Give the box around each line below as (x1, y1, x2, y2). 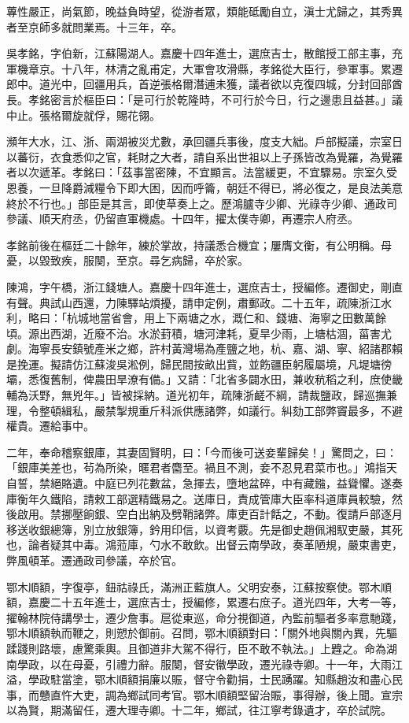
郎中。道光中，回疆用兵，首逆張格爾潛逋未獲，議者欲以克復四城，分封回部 (6, 76, 392, 92)
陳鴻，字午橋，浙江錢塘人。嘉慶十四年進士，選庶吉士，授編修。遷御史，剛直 (6, 278, 403, 295)
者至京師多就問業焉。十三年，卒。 (6, 18, 182, 35)
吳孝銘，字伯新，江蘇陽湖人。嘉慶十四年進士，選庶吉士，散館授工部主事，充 (6, 45, 403, 61)
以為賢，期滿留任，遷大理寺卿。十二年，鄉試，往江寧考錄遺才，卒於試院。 (6, 702, 392, 718)
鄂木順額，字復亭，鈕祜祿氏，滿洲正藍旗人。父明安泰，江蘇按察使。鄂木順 (6, 578, 392, 595)
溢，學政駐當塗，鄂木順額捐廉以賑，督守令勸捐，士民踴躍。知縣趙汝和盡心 (6, 671, 392, 688)
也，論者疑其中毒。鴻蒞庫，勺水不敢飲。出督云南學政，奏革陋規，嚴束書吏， (6, 536, 403, 553)
